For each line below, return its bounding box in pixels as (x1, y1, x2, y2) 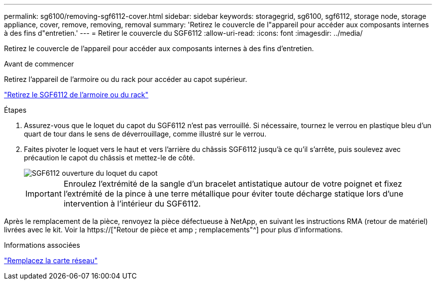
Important (25, 189, 62, 199)
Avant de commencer (4, 60, 74, 68)
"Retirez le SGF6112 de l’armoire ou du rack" (4, 90, 149, 99)
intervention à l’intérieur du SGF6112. (63, 199, 201, 209)
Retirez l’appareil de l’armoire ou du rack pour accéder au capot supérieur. (4, 75, 247, 83)
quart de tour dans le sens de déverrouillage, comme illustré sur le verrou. (24, 130, 267, 138)
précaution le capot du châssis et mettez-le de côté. (24, 153, 195, 162)
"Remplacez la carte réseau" (4, 256, 98, 265)
